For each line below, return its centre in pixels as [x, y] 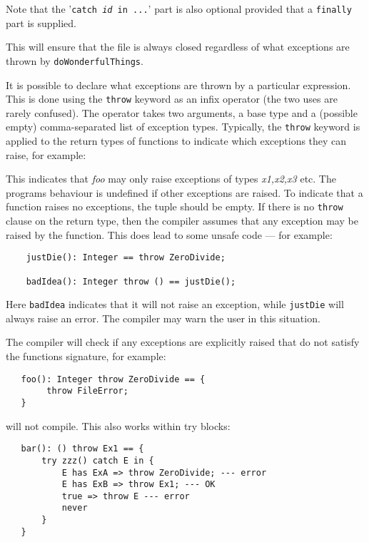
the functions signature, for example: [86, 356]
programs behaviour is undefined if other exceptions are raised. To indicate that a [184, 192]
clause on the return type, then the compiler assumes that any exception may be [182, 221]
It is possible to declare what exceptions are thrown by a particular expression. [178, 85]
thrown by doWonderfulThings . [75, 60]
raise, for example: [46, 154]
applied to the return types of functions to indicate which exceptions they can [176, 140]
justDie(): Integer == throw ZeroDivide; [126, 258]
